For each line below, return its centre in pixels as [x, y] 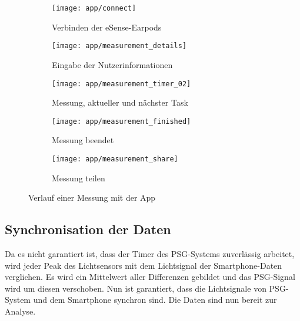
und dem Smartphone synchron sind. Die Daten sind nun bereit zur [155, 300]
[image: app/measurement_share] [115, 159]
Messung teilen [79, 178]
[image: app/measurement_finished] [121, 121]
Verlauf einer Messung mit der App [92, 197]
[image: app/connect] [94, 8]
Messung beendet [83, 140]
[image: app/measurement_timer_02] [121, 84]
